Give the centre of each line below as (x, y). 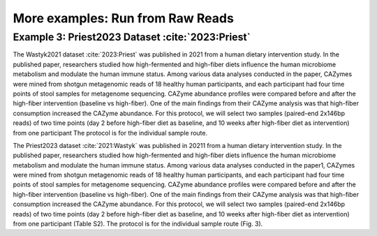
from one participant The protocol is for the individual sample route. (110, 133)
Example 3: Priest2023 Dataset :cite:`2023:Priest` (132, 37)
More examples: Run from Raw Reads (123, 18)
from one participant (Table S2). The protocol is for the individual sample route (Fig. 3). (138, 224)
